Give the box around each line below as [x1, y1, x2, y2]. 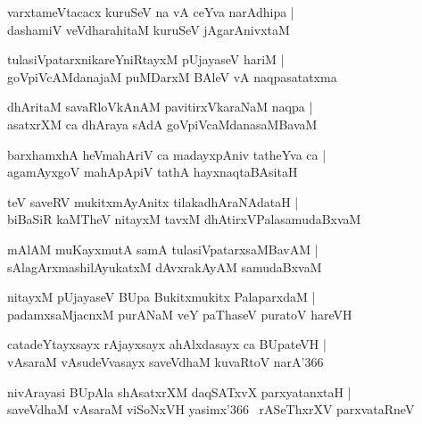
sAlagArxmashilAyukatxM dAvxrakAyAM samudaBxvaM [7, 257, 322, 276]
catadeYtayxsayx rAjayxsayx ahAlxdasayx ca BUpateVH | [7, 335, 327, 353]
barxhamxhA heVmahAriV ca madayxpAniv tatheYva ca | [7, 145, 327, 163]
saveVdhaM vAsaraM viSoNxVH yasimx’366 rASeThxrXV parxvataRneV [7, 400, 415, 419]
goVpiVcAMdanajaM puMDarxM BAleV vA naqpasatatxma [7, 67, 337, 86]
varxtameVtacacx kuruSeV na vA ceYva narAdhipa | [7, 3, 294, 21]
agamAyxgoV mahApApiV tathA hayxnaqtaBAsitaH [7, 162, 298, 181]
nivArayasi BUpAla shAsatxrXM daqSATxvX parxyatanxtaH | [7, 382, 352, 401]
